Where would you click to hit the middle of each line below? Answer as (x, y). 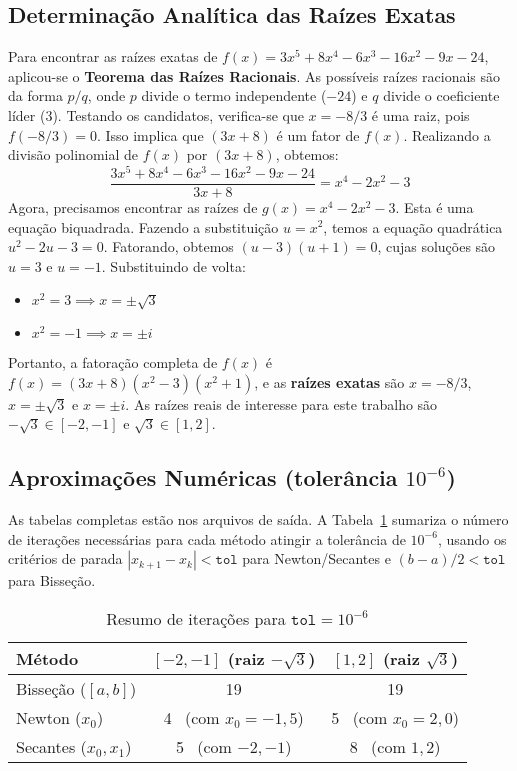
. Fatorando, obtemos (168, 246)
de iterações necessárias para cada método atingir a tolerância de (207, 538)
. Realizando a (447, 134)
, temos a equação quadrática (413, 226)
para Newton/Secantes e (316, 558)
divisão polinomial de (73, 154)
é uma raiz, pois (420, 114)
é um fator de (318, 134)
